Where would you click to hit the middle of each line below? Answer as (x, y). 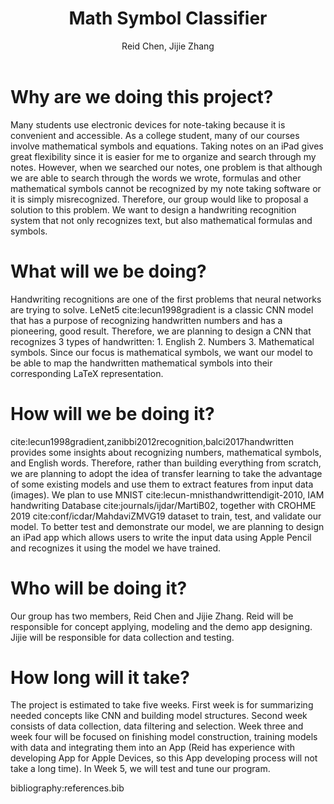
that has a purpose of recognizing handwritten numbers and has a (146, 320)
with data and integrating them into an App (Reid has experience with (153, 748)
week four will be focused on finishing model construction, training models (164, 737)
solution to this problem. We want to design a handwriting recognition (153, 209)
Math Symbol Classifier (168, 18)
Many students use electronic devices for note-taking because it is (148, 124)
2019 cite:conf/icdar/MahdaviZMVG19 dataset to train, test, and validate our (166, 516)
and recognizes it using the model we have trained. (116, 548)
